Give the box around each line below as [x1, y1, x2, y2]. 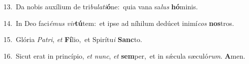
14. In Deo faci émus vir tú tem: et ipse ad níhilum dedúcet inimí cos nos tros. [3, 18, 234, 28]
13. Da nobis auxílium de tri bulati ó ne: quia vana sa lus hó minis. [3, 1, 198, 11]
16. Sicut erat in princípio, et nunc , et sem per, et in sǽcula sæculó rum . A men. [3, 50, 246, 61]
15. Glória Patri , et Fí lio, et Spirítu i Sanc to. [3, 34, 142, 44]
